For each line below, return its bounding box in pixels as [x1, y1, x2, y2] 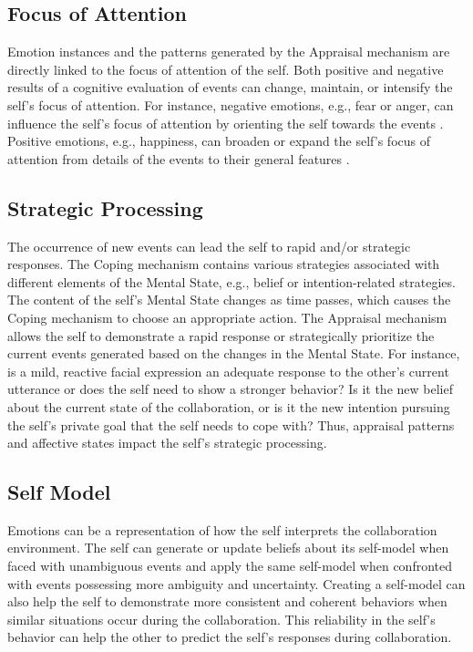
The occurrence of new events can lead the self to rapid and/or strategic [7, 236, 411, 255]
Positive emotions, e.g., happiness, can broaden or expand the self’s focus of [7, 131, 430, 150]
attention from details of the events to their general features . [7, 149, 350, 168]
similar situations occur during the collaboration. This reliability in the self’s [7, 609, 436, 628]
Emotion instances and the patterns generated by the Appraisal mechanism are [7, 42, 450, 61]
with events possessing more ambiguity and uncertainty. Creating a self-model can [7, 574, 466, 593]
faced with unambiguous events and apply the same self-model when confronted [7, 556, 453, 575]
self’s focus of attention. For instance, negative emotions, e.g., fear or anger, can [7, 95, 454, 114]
